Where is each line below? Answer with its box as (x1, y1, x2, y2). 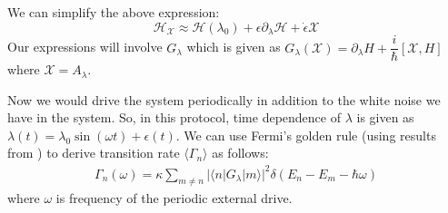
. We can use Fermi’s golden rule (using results (175, 125, 436, 144)
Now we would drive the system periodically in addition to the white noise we (7, 90, 441, 109)
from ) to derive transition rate (7, 143, 180, 162)
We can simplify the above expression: (7, 3, 220, 21)
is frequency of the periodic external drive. (55, 189, 293, 208)
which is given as (186, 37, 281, 56)
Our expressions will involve (7, 37, 163, 56)
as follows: (212, 143, 269, 162)
